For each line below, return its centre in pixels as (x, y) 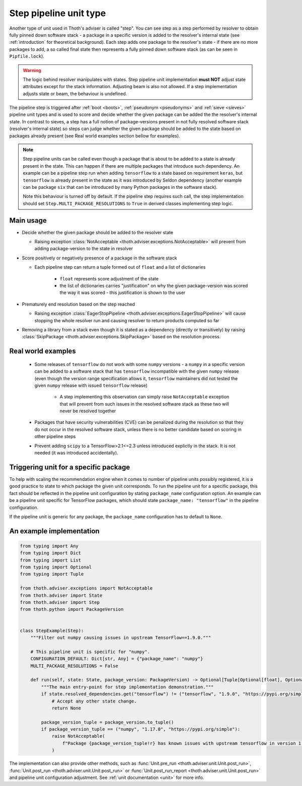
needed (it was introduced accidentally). (76, 453)
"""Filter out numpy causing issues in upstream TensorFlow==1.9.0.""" (121, 637)
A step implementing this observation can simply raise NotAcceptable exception (144, 397)
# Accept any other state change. (94, 701)
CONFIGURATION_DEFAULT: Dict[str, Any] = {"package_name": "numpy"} (117, 659)
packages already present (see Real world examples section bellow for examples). (95, 135)
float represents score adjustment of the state (109, 278)
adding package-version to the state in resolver (84, 249)
